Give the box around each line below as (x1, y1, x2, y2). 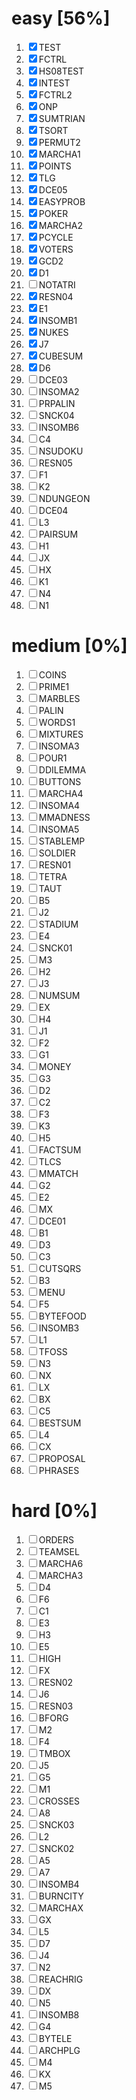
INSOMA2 (38, 385, 80, 397)
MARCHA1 (38, 148, 81, 160)
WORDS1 (38, 716, 76, 728)
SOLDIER (38, 847, 76, 859)
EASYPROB (38, 195, 86, 207)
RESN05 (38, 457, 73, 469)
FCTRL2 (38, 88, 73, 101)
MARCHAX (38, 1902, 84, 1914)
